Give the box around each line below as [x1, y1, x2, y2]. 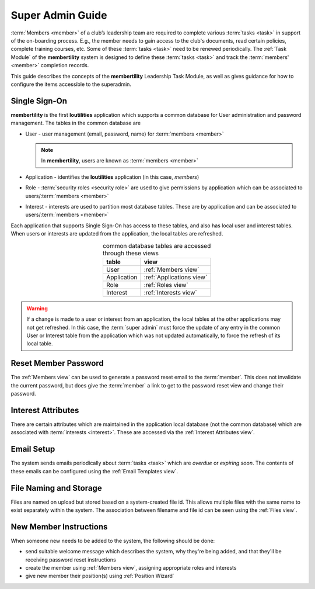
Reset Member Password [10, 358, 104, 368]
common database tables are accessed [102, 241, 211, 250]
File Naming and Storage [10, 483, 102, 493]
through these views [102, 249, 159, 257]
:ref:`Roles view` [143, 280, 189, 289]
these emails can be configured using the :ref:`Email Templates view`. [10, 467, 178, 474]
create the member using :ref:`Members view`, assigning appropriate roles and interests [25, 564, 237, 571]
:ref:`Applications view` [143, 273, 208, 281]
